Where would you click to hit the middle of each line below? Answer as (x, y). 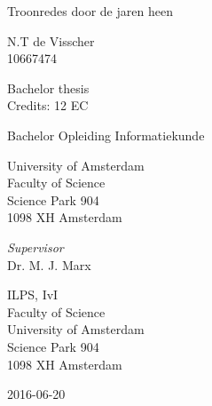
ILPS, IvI (33, 295)
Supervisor (35, 247)
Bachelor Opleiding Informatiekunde (106, 135)
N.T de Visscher (51, 40)
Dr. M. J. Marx (49, 264)
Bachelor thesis (48, 88)
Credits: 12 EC (48, 105)
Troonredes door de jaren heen (90, 11)
